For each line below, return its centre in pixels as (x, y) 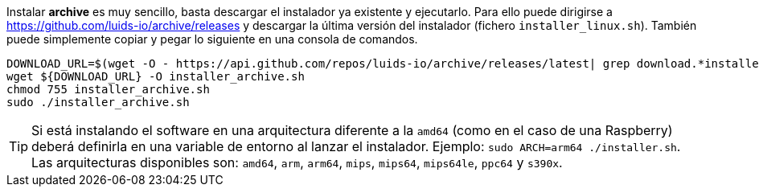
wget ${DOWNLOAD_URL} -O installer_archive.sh (156, 76)
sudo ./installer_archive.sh (98, 102)
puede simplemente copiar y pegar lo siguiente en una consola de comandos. (212, 39)
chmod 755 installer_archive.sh (108, 89)
